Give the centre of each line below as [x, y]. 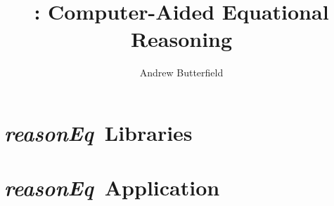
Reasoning [181, 39]
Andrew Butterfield [181, 73]
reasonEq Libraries [98, 132]
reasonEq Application [112, 188]
